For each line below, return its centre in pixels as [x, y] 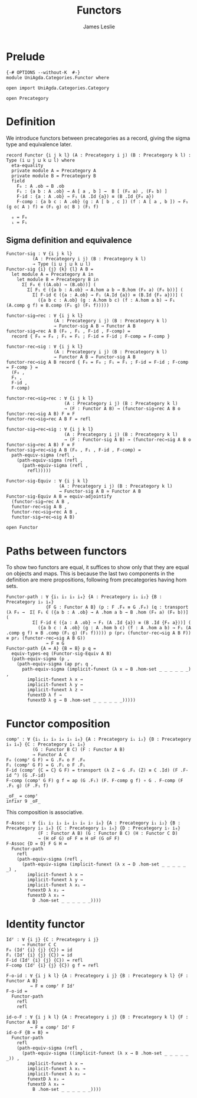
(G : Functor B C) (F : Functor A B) [79, 750]
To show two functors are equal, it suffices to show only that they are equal [98, 567]
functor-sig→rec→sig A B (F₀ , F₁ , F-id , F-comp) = [74, 450]
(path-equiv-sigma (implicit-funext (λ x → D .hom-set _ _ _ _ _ [104, 865]
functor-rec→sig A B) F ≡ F [41, 414]
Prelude [26, 56]
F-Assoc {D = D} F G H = [37, 844]
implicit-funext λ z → [55, 690]
